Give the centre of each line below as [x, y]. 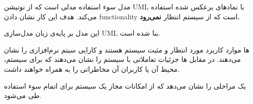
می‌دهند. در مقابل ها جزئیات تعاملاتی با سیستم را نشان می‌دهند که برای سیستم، [123, 59]
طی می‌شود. [23, 95]
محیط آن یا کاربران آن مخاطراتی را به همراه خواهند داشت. [92, 69]
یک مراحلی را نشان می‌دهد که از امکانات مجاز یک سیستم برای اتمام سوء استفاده [125, 85]
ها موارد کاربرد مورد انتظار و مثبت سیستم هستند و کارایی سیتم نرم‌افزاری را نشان [127, 49]
